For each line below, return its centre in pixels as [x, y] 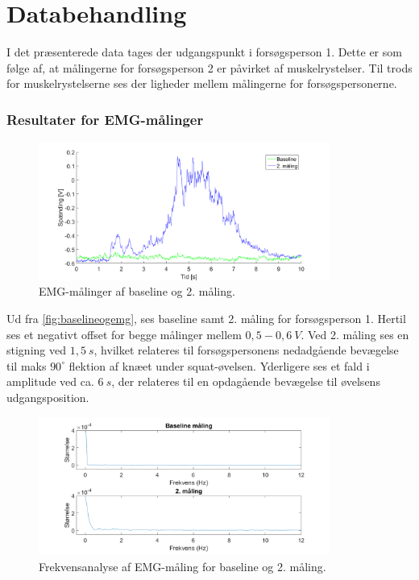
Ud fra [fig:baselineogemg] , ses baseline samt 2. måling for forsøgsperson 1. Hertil [206, 319]
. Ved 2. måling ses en [355, 334]
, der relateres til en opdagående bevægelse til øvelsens [246, 381]
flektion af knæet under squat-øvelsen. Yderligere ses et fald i [219, 365]
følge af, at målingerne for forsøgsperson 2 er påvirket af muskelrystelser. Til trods [209, 67]
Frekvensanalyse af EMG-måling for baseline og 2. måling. [183, 566]
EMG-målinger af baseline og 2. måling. [137, 291]
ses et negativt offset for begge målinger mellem [124, 334]
